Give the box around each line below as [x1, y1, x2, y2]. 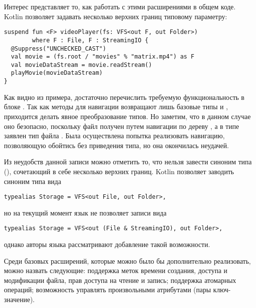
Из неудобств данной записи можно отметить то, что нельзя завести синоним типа [4, 156, 252, 167]
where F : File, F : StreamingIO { [32, 36, 149, 44]
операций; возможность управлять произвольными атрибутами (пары [4, 284, 211, 295]
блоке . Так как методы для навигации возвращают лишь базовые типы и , [4, 101, 228, 112]
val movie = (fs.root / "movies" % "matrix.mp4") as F [11, 53, 194, 61]
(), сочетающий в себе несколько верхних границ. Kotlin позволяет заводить [4, 166, 234, 176]
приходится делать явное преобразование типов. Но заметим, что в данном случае [4, 111, 251, 121]
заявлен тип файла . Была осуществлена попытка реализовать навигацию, [4, 130, 225, 141]
